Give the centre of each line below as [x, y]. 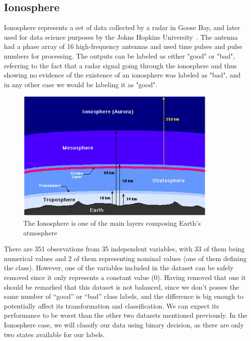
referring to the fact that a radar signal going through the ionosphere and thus [120, 65]
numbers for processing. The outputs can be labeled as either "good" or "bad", [119, 55]
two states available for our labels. [54, 334]
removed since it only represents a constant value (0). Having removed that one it [125, 277]
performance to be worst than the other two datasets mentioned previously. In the [126, 315]
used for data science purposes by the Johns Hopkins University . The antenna [121, 37]
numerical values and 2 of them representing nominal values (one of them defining [125, 258]
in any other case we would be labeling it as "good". [81, 84]
